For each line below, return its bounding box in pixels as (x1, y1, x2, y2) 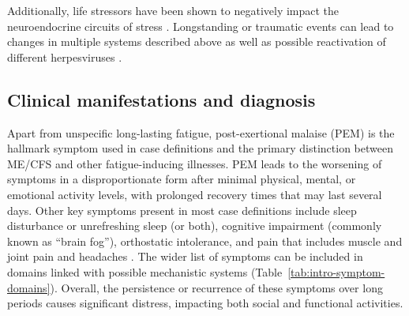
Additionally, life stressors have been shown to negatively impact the (7, 2, 340, 18)
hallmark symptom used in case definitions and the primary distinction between (7, 140, 393, 156)
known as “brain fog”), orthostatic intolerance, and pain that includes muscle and (7, 232, 403, 249)
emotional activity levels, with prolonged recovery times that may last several (7, 186, 382, 202)
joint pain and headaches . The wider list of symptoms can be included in (7, 248, 363, 265)
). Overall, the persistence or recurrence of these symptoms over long (50, 279, 383, 295)
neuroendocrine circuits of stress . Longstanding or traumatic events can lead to (7, 17, 394, 34)
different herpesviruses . (7, 48, 122, 65)
